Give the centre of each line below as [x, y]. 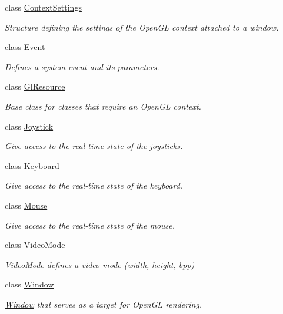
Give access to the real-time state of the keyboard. [94, 185]
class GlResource [35, 86]
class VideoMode [35, 245]
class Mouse [26, 205]
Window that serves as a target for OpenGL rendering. [104, 304]
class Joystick [29, 126]
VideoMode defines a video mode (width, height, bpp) [100, 264]
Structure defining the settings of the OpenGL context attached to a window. [142, 27]
